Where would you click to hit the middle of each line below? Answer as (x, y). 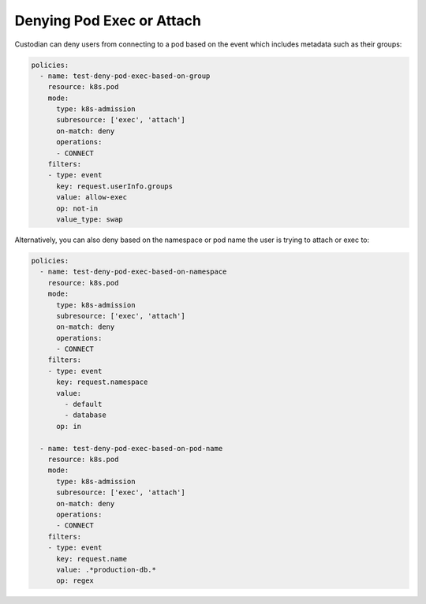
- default (83, 405)
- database (85, 415)
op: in (69, 426)
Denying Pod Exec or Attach (108, 21)
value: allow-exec (92, 198)
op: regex (75, 581)
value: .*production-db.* (106, 569)
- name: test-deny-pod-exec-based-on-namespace (133, 272)
